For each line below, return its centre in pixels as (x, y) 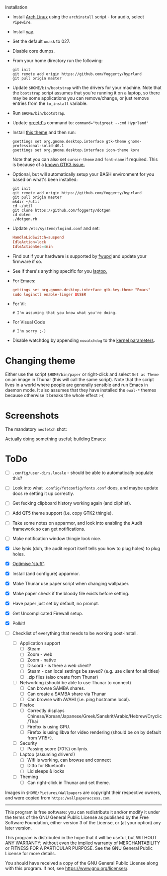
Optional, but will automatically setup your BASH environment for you (83, 174)
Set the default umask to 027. (41, 41)
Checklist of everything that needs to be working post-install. (75, 634)
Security (28, 743)
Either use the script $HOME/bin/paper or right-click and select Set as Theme (82, 374)
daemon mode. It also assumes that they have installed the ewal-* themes (81, 390)
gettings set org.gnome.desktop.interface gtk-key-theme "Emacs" (81, 290)
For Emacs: (24, 281)
